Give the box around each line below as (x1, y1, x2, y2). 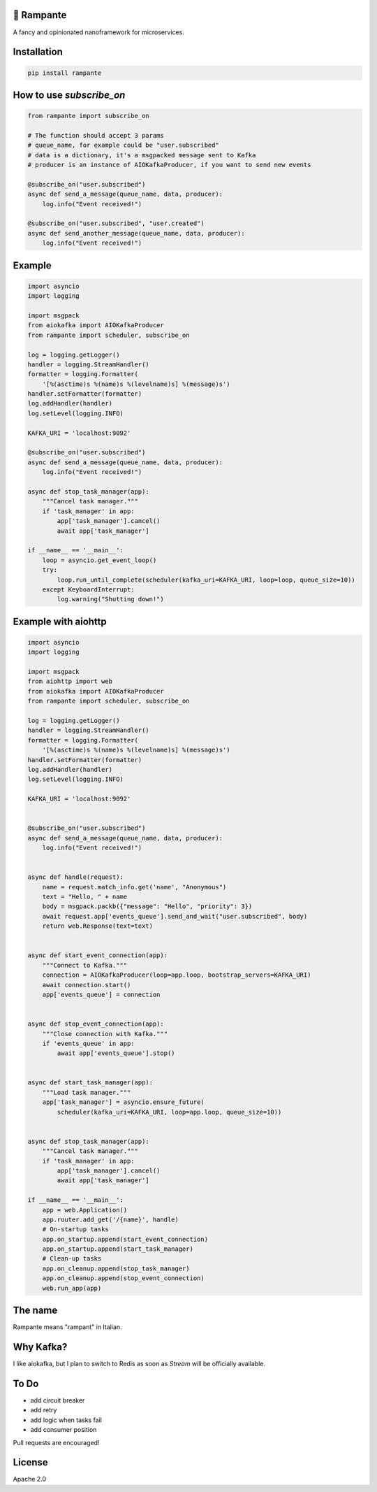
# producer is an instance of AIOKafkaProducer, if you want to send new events (27, 161, 311, 169)
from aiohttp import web (27, 677, 113, 685)
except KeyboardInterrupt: (42, 585, 135, 594)
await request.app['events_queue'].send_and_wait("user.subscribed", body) (42, 912, 308, 920)
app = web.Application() (42, 1206, 128, 1214)
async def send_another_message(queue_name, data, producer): (27, 229, 245, 237)
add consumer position (30, 1426, 97, 1434)
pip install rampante (27, 69, 102, 77)
